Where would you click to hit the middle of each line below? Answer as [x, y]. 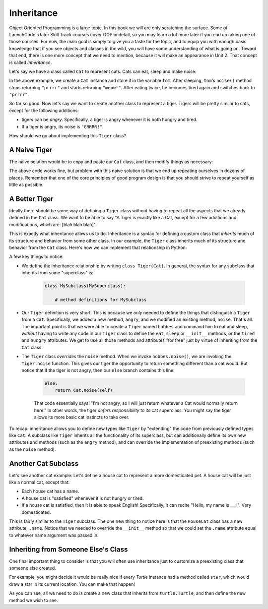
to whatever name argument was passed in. [54, 535]
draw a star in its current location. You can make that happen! [72, 584]
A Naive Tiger [31, 150]
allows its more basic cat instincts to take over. [82, 417]
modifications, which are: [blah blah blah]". [53, 224]
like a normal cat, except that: [39, 482]
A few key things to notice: [36, 257]
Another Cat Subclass [44, 463]
